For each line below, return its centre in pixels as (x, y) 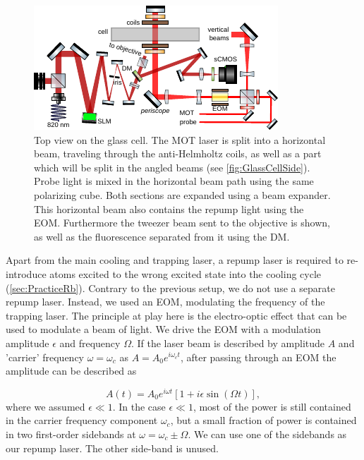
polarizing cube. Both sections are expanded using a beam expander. (182, 194)
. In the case (139, 406)
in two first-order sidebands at (71, 434)
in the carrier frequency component (82, 420)
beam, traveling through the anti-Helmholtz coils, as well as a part (178, 153)
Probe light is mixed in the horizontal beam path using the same (174, 181)
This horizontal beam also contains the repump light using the (169, 208)
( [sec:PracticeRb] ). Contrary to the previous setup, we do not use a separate (170, 287)
